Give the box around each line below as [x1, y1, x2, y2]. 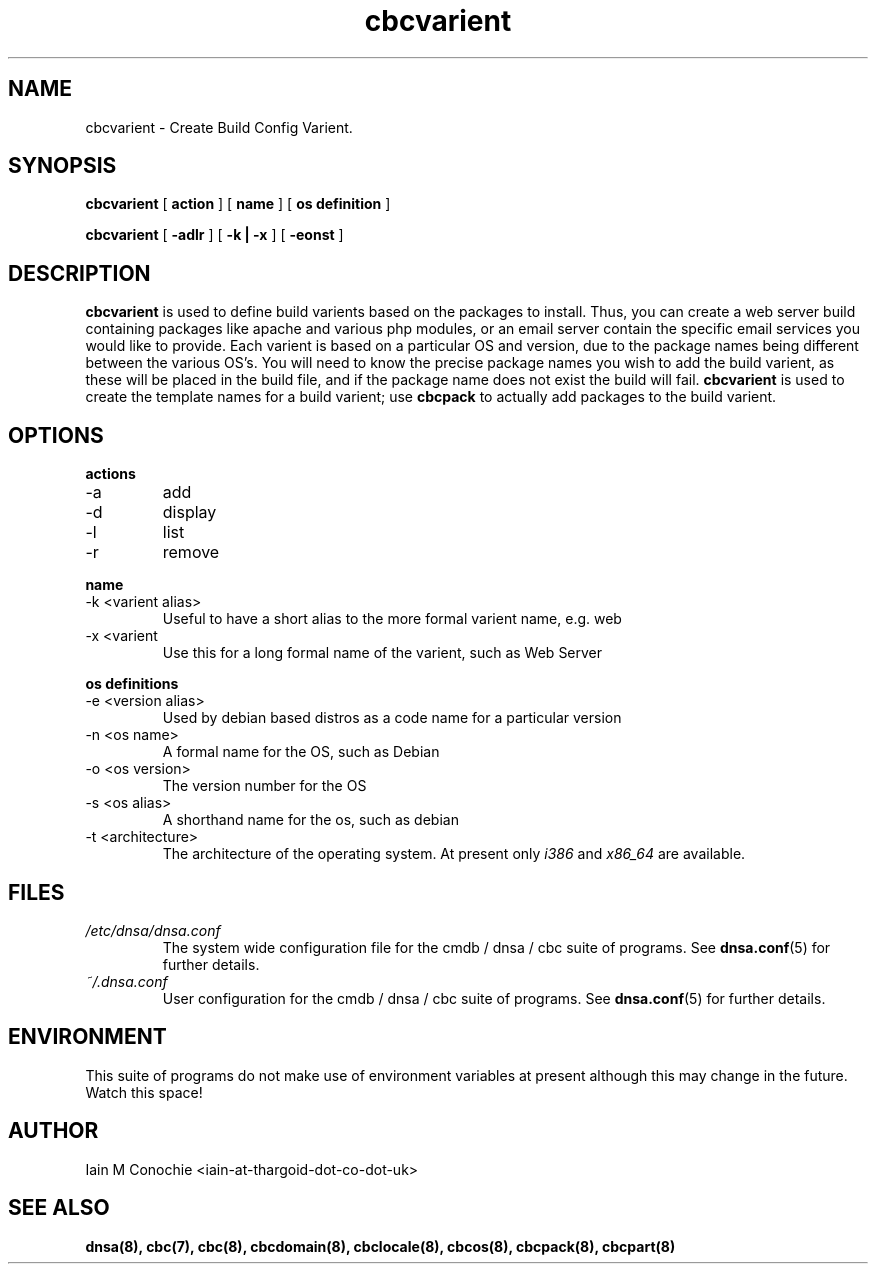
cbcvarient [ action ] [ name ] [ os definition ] [85, 195, 391, 213]
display [162, 502, 217, 523]
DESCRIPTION [8, 260, 151, 286]
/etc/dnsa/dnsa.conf [85, 921, 221, 939]
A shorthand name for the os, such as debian [162, 811, 459, 829]
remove [162, 542, 220, 563]
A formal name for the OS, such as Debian [162, 743, 440, 761]
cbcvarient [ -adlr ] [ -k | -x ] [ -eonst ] [85, 226, 344, 244]
